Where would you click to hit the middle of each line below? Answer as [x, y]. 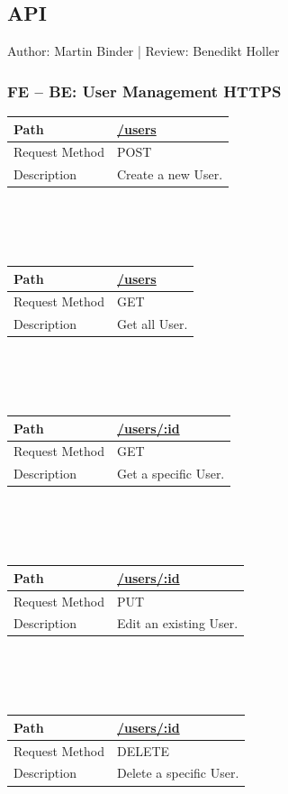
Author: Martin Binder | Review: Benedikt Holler [144, 51]
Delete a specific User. [178, 773]
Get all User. [153, 324]
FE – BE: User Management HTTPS [144, 91]
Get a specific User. [171, 474]
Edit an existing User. [178, 623]
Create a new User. [170, 174]
